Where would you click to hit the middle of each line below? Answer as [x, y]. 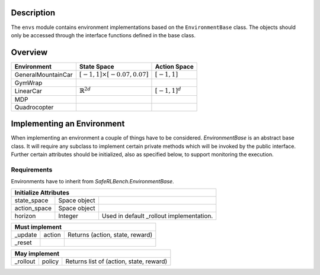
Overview [29, 52]
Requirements [32, 170]
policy [50, 261]
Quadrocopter [34, 107]
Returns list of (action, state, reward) [116, 261]
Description [33, 13]
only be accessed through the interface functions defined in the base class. [103, 35]
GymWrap [28, 83]
